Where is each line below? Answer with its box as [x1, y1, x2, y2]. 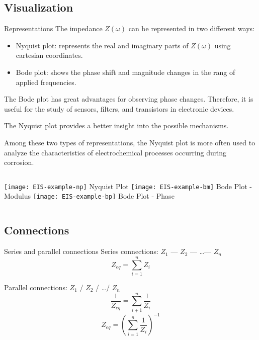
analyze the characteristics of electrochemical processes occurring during [4, 147, 227, 157]
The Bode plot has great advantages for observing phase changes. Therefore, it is [4, 94, 253, 104]
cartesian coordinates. [16, 50, 83, 60]
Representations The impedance [4, 23, 103, 34]
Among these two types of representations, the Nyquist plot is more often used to [4, 137, 255, 147]
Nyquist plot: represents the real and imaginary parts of [16, 40, 189, 50]
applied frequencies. [16, 76, 76, 87]
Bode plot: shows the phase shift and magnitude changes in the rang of [16, 66, 235, 77]
